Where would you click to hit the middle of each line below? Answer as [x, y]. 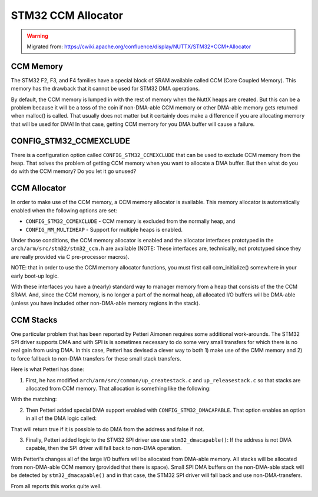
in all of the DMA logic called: [61, 418]
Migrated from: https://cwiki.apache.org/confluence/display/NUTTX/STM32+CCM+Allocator [139, 46]
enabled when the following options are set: [64, 210]
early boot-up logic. [35, 276]
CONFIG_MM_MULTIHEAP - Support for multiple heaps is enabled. [104, 229]
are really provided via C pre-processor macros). [70, 256]
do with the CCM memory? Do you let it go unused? [74, 171]
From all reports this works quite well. [57, 486]
